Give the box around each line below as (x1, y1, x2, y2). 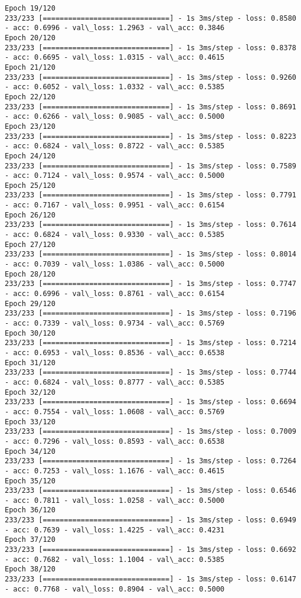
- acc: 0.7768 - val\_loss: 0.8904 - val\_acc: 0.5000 (5, 584, 225, 593)
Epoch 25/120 (5, 181, 55, 190)
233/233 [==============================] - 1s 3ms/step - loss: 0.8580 (5, 14, 296, 22)
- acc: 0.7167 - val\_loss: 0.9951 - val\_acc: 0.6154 (5, 201, 225, 210)
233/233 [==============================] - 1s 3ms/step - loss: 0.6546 (5, 486, 296, 495)
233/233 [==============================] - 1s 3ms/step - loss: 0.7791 (5, 191, 296, 200)
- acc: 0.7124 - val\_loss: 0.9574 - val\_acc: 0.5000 (5, 171, 225, 180)
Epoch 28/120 (5, 269, 55, 278)
